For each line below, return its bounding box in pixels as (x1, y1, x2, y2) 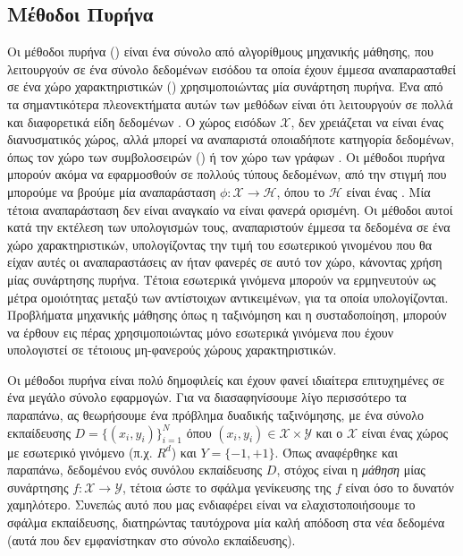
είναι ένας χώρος (361, 423, 448, 441)
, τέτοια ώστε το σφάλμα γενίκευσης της (122, 477, 332, 496)
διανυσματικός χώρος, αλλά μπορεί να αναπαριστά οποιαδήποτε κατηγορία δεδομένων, (7, 130, 455, 149)
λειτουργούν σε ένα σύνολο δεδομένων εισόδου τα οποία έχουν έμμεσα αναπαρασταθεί (7, 59, 457, 78)
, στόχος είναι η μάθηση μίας (276, 460, 425, 479)
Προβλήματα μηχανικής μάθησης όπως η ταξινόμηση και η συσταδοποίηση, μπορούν (7, 305, 447, 324)
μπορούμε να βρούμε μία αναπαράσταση (7, 182, 216, 201)
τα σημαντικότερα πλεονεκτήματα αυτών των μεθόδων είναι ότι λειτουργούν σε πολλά (7, 94, 453, 113)
